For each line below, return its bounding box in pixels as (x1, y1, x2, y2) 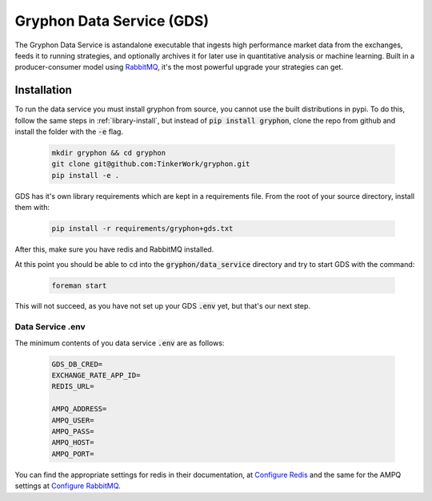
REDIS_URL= (51, 382, 94, 391)
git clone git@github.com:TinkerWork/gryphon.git (51, 160, 250, 168)
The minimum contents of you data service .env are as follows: (14, 337, 225, 348)
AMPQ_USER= (51, 415, 94, 425)
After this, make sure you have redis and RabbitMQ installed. (14, 244, 214, 254)
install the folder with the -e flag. (14, 127, 124, 136)
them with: (14, 203, 50, 212)
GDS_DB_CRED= (51, 359, 103, 369)
